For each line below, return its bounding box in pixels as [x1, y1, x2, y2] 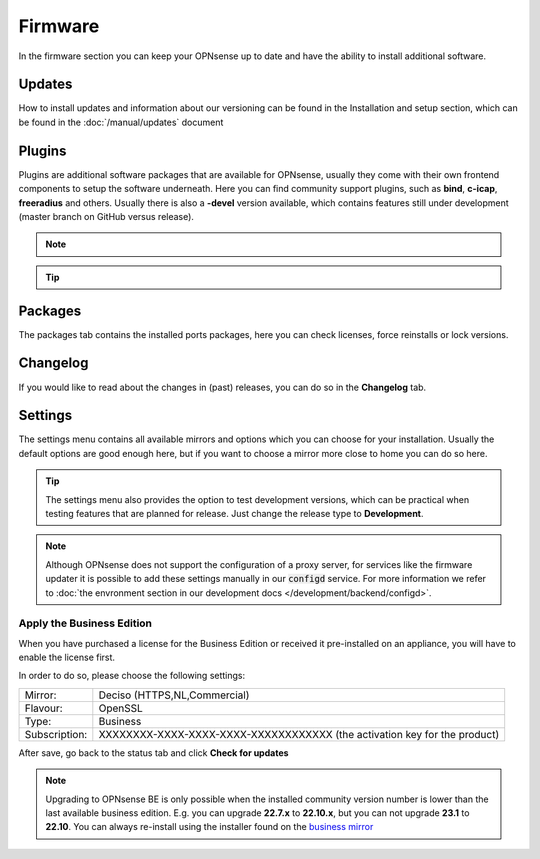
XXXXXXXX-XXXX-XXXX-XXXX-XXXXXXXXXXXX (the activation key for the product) [98, 727, 500, 741]
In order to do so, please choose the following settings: [18, 670, 246, 682]
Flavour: [24, 701, 64, 715]
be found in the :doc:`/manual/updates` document [18, 116, 224, 128]
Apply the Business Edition [18, 616, 153, 630]
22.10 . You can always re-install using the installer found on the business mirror [45, 821, 374, 833]
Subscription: [24, 727, 88, 741]
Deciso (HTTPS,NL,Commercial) [98, 688, 250, 702]
